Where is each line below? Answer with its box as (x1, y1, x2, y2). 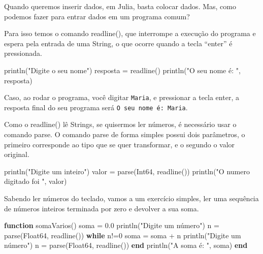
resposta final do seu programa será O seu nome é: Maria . (4, 102, 188, 112)
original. (4, 149, 29, 160)
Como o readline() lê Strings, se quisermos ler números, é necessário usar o (4, 119, 237, 130)
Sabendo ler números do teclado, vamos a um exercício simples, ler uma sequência (4, 193, 259, 204)
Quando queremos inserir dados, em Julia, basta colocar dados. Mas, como (4, 1, 236, 11)
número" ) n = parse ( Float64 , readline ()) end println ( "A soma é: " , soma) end (4, 240, 248, 250)
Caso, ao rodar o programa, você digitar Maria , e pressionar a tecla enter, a (4, 92, 239, 103)
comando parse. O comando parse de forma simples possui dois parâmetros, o (4, 129, 245, 140)
